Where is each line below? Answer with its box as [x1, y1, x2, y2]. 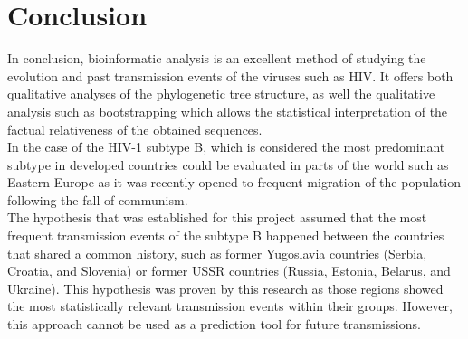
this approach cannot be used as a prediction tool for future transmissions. [7, 315, 421, 334]
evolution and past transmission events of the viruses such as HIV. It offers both [7, 66, 454, 85]
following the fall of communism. [7, 190, 188, 209]
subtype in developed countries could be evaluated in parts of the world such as [7, 155, 449, 174]
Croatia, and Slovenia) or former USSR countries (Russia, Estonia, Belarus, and [7, 261, 451, 280]
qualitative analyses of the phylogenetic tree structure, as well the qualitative [7, 84, 435, 103]
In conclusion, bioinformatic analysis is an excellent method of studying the [7, 49, 426, 68]
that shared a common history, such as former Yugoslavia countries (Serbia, [7, 243, 427, 262]
